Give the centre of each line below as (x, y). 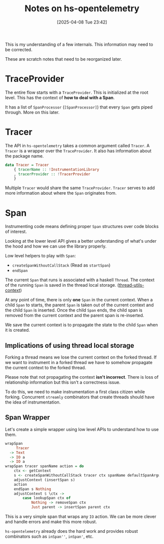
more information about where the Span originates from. (61, 193)
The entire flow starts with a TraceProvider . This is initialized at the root (77, 92)
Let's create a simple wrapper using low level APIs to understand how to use (82, 429)
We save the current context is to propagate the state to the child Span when (82, 325)
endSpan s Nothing (32, 489)
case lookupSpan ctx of (47, 498)
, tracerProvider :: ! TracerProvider (52, 174)
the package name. (24, 156)
